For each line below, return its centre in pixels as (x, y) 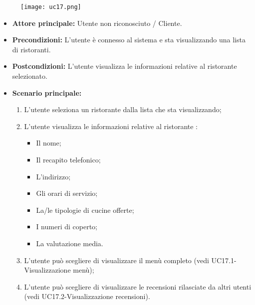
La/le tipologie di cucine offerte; (85, 210)
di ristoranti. (31, 49)
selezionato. (30, 76)
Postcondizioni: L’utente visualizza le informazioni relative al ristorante (125, 66)
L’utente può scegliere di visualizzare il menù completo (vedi (117, 260)
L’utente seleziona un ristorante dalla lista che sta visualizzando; (123, 109)
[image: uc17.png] (51, 7)
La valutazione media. (70, 243)
